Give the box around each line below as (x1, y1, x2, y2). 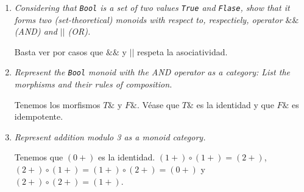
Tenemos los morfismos (14, 98, 101, 111)
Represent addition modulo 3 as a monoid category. (14, 130, 206, 143)
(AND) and (14, 25, 57, 38)
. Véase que (136, 98, 180, 111)
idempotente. (14, 110, 63, 123)
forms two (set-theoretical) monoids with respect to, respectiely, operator (14, 13, 283, 26)
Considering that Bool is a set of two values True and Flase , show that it (14, 1, 290, 13)
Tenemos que (14, 151, 63, 163)
